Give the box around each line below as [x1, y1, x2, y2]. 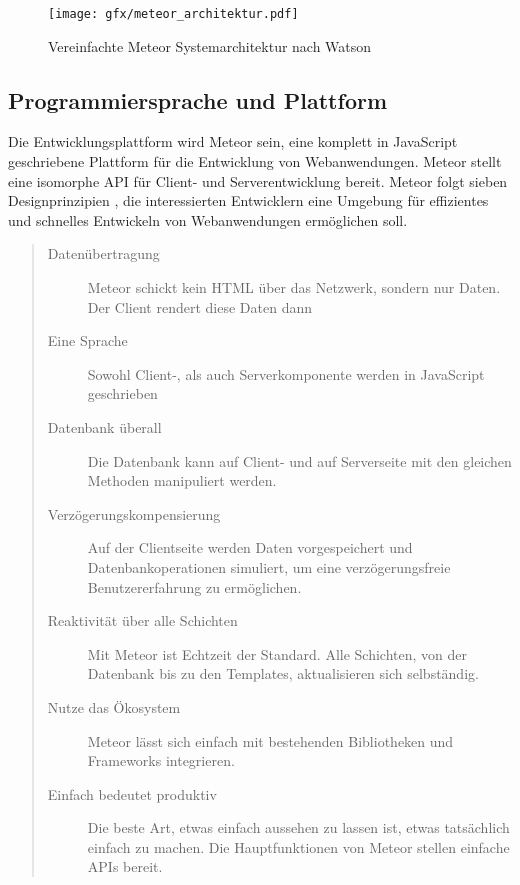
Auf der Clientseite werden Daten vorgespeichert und [87, 537, 413, 558]
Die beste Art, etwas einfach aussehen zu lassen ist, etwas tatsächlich [87, 817, 510, 838]
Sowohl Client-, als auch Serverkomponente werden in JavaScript [87, 363, 485, 384]
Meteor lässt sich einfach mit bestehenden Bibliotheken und [87, 730, 454, 751]
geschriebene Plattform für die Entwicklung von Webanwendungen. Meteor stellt [8, 151, 502, 172]
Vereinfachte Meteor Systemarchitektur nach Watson [48, 35, 372, 56]
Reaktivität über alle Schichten [47, 610, 238, 631]
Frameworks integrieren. [87, 750, 235, 771]
